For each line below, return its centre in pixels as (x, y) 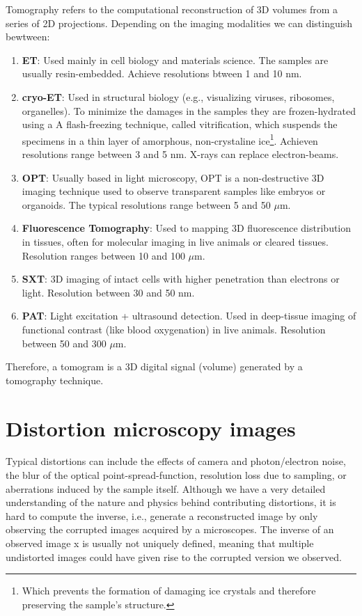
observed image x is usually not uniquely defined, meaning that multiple (160, 543)
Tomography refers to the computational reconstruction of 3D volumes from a (172, 9)
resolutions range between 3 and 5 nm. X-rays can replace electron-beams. (180, 154)
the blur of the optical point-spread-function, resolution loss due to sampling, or (176, 475)
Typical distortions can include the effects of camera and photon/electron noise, (176, 461)
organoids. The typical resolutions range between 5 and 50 (146, 204)
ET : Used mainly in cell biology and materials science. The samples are (175, 60)
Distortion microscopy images (151, 428)
